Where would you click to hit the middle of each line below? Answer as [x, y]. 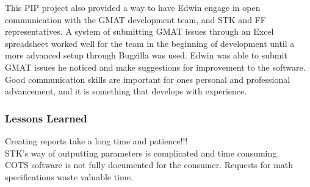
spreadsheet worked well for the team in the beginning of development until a [150, 43]
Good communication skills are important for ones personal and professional [148, 79]
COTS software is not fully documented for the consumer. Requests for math [149, 165]
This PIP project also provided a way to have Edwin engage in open [133, 7]
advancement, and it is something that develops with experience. [126, 91]
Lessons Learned [46, 118]
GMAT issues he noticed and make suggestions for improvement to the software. [155, 67]
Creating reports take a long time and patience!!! [96, 140]
